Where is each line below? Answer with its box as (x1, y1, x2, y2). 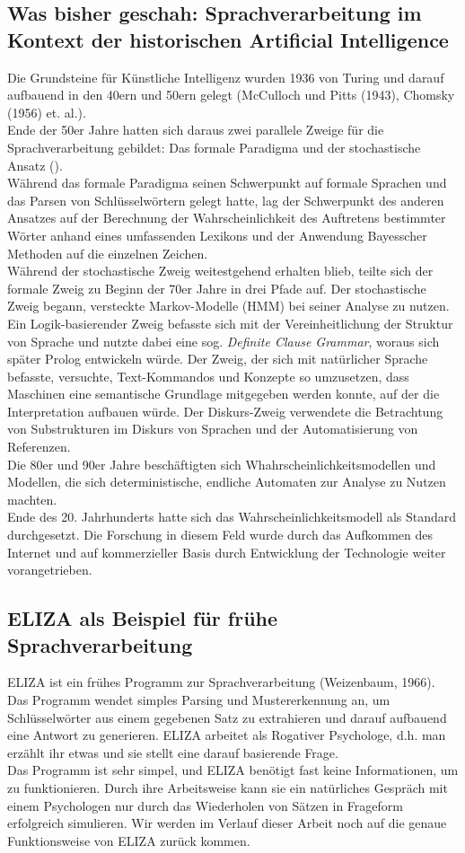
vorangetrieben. (7, 560, 92, 579)
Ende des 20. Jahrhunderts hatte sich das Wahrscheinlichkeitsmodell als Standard (7, 507, 457, 526)
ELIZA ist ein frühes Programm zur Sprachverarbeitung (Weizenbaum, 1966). (7, 673, 435, 691)
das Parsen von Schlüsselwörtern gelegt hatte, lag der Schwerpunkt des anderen (7, 190, 444, 209)
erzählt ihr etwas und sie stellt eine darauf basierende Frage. (7, 743, 338, 761)
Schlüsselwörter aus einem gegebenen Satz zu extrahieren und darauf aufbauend (7, 708, 447, 726)
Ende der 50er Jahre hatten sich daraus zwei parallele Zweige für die (7, 120, 384, 139)
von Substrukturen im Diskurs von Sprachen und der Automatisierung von (7, 419, 418, 438)
